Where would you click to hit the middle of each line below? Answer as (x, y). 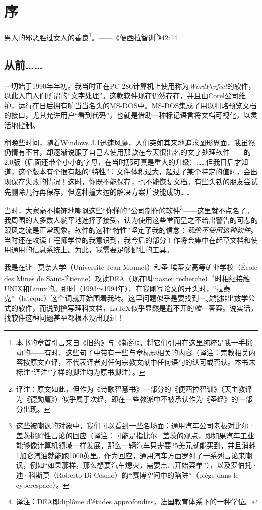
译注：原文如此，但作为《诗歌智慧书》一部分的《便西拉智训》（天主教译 (134, 389)
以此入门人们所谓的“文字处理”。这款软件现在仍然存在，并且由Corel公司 (121, 95)
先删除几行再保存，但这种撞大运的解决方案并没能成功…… (97, 191)
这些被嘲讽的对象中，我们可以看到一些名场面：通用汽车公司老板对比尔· (135, 426)
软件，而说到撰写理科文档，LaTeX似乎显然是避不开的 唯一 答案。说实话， (138, 308)
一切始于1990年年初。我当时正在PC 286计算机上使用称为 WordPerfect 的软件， (130, 85)
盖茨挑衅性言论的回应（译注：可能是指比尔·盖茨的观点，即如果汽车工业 (135, 435)
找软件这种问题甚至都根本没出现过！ (64, 318)
